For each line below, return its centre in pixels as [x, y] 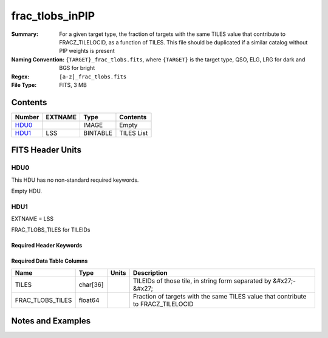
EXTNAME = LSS [32, 219]
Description [150, 272]
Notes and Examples [51, 321]
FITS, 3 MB [73, 84]
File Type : [24, 84]
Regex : [20, 77]
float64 [89, 300]
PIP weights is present [87, 51]
